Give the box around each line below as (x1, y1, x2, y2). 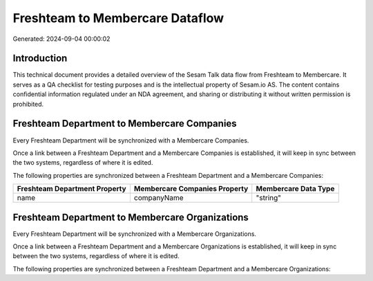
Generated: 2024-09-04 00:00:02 (12, 35, 111, 43)
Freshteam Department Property (17, 184, 127, 194)
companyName (133, 193, 184, 203)
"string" (256, 193, 281, 203)
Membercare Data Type (256, 184, 335, 194)
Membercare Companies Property (133, 184, 249, 194)
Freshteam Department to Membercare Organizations (12, 211, 249, 223)
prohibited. (12, 100, 44, 108)
